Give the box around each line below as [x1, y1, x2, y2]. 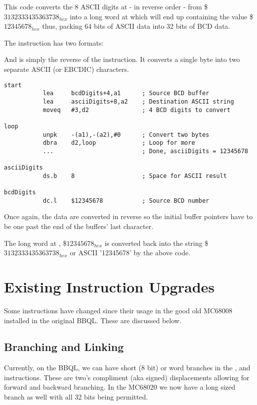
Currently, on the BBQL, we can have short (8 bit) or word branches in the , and [4, 362, 251, 373]
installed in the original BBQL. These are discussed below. [4, 315, 181, 325]
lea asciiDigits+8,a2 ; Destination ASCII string [43, 98, 234, 105]
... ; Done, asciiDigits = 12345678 [43, 147, 248, 155]
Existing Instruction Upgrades [4, 276, 214, 296]
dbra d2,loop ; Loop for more [43, 139, 195, 147]
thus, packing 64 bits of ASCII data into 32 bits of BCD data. [42, 21, 230, 31]
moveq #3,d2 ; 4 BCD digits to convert [43, 106, 231, 114]
